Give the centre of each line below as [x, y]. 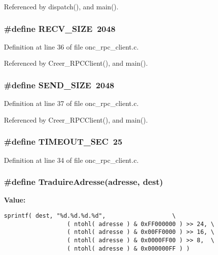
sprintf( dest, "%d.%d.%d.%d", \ [90, 216]
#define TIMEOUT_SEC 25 [63, 141]
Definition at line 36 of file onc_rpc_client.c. [71, 46]
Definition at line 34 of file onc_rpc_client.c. [71, 160]
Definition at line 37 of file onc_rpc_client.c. [71, 103]
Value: [15, 200]
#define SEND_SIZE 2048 [59, 85]
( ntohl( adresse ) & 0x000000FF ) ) [128, 248]
